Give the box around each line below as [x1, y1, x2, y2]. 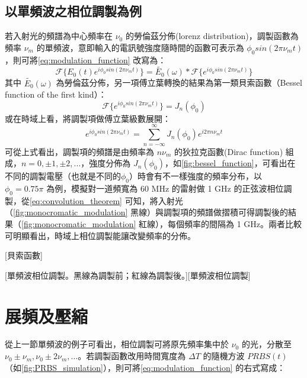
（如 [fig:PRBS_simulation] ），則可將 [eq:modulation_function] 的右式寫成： [5, 361, 286, 373]
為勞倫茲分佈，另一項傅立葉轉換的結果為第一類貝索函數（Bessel [56, 76, 302, 89]
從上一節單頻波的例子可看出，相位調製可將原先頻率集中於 [5, 338, 229, 350]
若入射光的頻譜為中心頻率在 [5, 30, 113, 42]
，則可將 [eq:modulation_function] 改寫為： [5, 53, 167, 66]
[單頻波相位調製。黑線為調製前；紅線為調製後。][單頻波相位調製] [5, 269, 251, 281]
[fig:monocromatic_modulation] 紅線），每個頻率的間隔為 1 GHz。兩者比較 [21, 217, 302, 230]
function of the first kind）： [5, 88, 107, 101]
